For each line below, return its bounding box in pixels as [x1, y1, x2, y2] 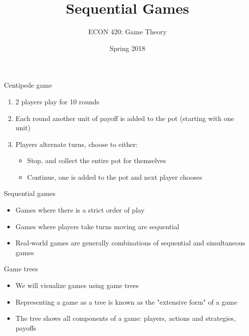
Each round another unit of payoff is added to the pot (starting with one [15, 113, 234, 123]
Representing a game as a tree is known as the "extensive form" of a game [15, 296, 237, 307]
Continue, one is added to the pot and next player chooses [27, 171, 202, 182]
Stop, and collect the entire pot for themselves [27, 155, 166, 166]
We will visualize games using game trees [15, 280, 139, 290]
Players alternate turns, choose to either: [15, 139, 138, 149]
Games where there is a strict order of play [15, 205, 145, 215]
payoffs [15, 322, 36, 333]
